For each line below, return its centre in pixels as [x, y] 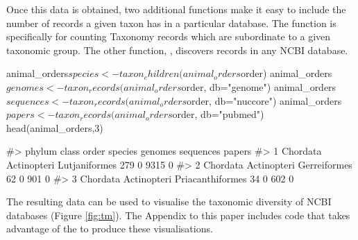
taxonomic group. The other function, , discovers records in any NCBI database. [177, 50]
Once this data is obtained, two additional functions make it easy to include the [176, 9]
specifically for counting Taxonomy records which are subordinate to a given [169, 36]
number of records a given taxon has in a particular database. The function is [171, 23]
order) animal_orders [286, 73]
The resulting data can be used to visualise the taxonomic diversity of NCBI [169, 202]
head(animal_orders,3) [55, 127]
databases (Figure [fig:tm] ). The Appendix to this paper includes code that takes [178, 215]
